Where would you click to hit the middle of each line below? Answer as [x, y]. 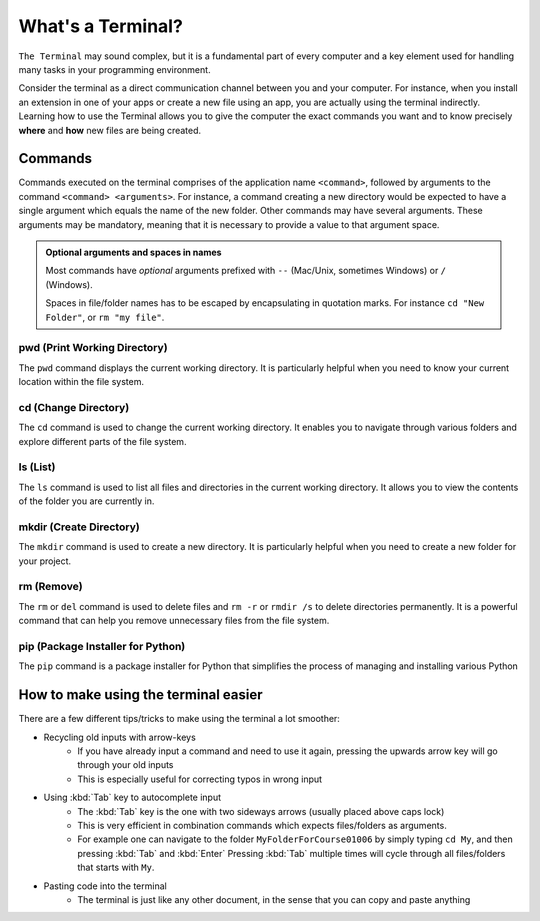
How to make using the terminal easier [141, 695]
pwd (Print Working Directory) [93, 348]
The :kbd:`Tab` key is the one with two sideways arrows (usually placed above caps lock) [261, 811]
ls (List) [37, 467]
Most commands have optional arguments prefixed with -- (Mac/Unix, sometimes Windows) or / [246, 271]
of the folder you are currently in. [86, 501]
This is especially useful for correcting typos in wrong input [200, 779]
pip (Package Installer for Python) [102, 646]
